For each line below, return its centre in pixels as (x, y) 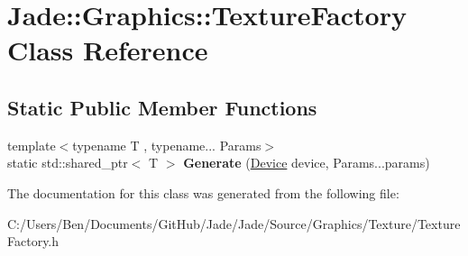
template (32, 145)
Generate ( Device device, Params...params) (307, 163)
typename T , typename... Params (167, 145)
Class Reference (108, 50)
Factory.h (33, 241)
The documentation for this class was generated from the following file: (203, 192)
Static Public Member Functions (162, 107)
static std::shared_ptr (68, 163)
